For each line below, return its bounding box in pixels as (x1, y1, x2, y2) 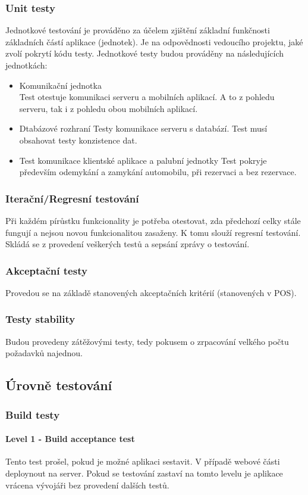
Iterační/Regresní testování (5, 191, 139, 206)
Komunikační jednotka (19, 79, 102, 91)
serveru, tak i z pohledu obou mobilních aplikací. (19, 102, 198, 114)
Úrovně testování (5, 376, 112, 394)
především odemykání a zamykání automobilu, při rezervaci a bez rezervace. (19, 166, 297, 178)
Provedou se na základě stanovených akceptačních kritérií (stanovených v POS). (5, 286, 297, 298)
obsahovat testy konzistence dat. (19, 133, 137, 146)
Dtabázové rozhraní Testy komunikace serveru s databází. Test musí (19, 122, 268, 135)
